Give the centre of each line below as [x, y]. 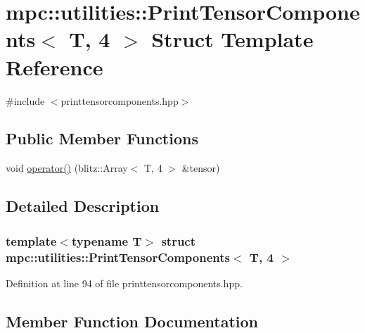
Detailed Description [83, 206]
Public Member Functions [102, 138]
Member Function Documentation [132, 321]
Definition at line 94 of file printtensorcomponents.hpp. [124, 283]
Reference [55, 67]
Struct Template [232, 39]
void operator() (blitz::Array [67, 168]
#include [25, 100]
